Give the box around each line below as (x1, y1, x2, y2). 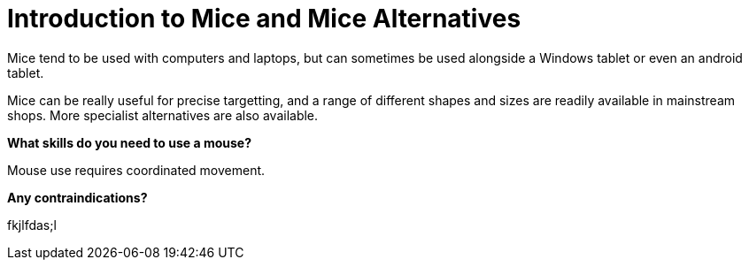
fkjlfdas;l (7, 217, 57, 233)
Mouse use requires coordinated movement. (7, 162, 266, 178)
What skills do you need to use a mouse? (7, 134, 252, 150)
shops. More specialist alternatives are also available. (7, 107, 319, 123)
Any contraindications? (7, 189, 148, 205)
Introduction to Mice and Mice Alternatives (7, 4, 521, 34)
